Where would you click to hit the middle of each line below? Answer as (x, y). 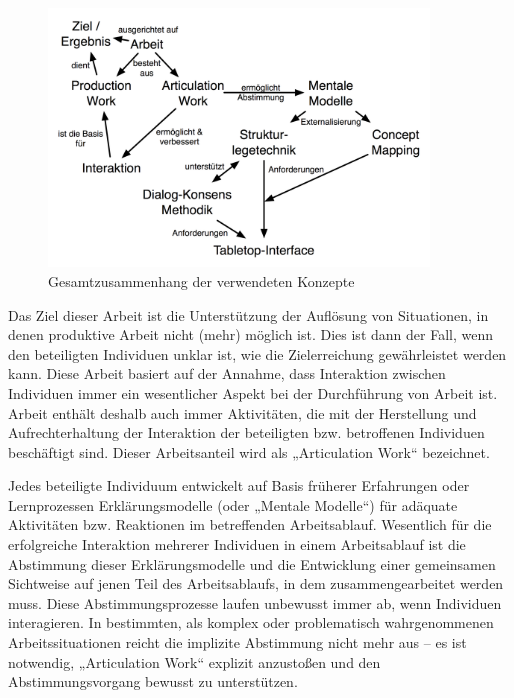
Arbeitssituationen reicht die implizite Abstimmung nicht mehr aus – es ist (237, 642)
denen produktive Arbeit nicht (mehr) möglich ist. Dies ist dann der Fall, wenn (250, 334)
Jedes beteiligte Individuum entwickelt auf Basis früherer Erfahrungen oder (239, 485)
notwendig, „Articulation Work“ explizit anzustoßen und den (194, 661)
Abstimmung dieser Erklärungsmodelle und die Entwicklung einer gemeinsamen (252, 563)
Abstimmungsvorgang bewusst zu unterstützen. (153, 681)
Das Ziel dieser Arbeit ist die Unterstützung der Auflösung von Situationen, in (248, 314)
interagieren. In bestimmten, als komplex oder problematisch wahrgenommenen (251, 622)
